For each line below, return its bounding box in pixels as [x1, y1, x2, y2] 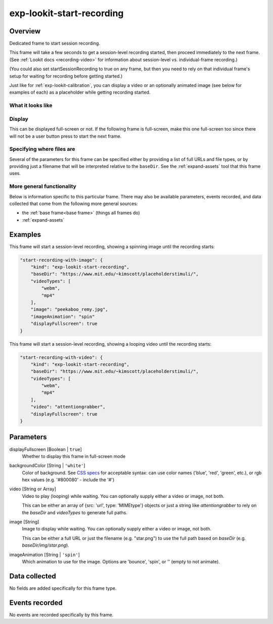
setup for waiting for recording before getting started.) [9, 73, 123, 79]
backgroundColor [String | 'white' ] [9, 463, 85, 469]
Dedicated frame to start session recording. [9, 40, 101, 47]
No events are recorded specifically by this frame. [9, 611, 114, 617]
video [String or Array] [9, 486, 57, 492]
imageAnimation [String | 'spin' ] [9, 552, 80, 558]
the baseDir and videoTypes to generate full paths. [22, 509, 127, 516]
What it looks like [9, 102, 53, 109]
